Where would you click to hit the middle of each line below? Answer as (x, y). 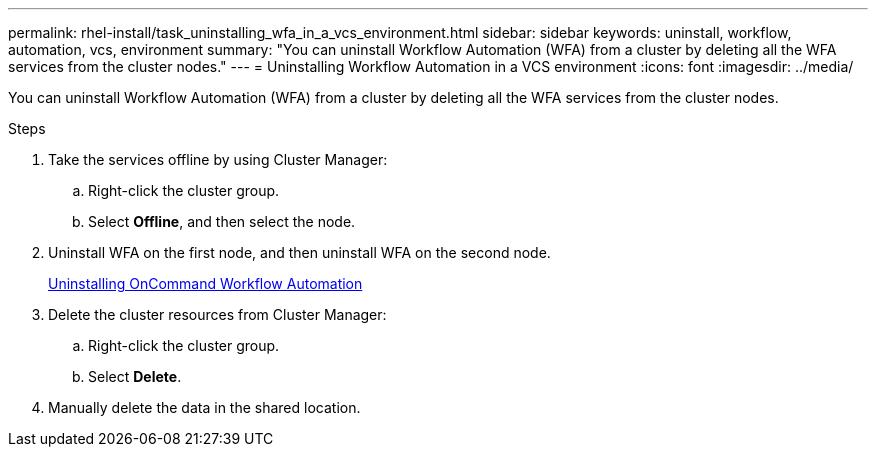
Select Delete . (135, 376)
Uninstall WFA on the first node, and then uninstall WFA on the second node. (299, 252)
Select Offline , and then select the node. (222, 221)
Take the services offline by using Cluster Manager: (218, 159)
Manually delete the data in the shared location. (204, 407)
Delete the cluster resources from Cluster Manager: (217, 314)
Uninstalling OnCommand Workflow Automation (205, 283)
